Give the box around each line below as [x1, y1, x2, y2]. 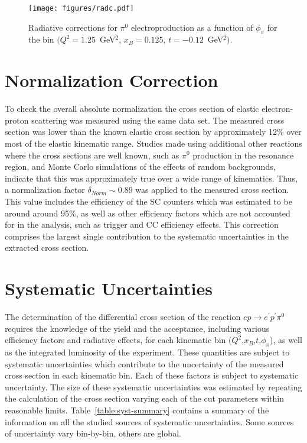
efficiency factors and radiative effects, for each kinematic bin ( [5, 334, 232, 346]
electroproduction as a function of [130, 21, 253, 33]
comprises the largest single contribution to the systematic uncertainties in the [5, 229, 289, 242]
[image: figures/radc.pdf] [28, 4, 134, 12]
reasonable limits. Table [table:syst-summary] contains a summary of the [5, 403, 269, 416]
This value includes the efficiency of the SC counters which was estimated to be [5, 195, 292, 207]
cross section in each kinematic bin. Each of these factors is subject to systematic [5, 369, 299, 381]
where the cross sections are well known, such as [5, 148, 179, 161]
